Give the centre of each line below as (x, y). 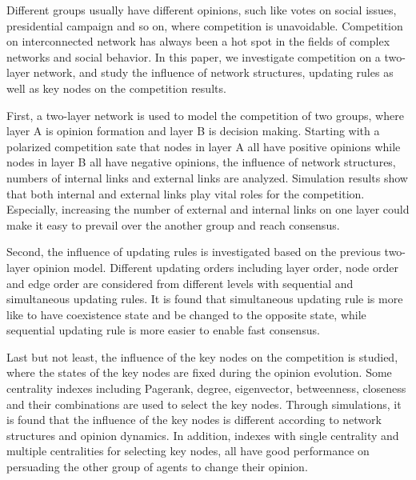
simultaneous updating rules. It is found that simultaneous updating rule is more (205, 299)
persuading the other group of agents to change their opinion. (157, 467)
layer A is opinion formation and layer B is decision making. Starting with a (193, 131)
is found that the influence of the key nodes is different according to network (194, 420)
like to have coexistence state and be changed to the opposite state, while (186, 314)
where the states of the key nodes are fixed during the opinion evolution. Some (199, 372)
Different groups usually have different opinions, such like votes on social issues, (202, 10)
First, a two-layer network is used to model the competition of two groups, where (205, 115)
